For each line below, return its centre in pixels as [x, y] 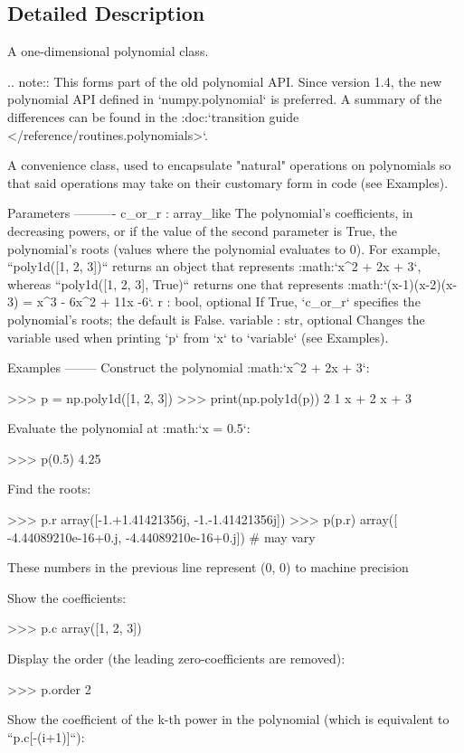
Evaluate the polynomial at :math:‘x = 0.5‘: [129, 428]
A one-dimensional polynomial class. [108, 51]
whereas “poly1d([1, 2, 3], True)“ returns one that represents [175, 283]
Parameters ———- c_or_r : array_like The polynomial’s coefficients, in [210, 213]
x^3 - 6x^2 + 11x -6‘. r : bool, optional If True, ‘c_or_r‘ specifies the [228, 301]
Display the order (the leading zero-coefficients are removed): [176, 659]
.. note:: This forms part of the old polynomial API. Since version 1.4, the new [225, 81]
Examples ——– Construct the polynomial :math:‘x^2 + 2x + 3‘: [189, 367]
